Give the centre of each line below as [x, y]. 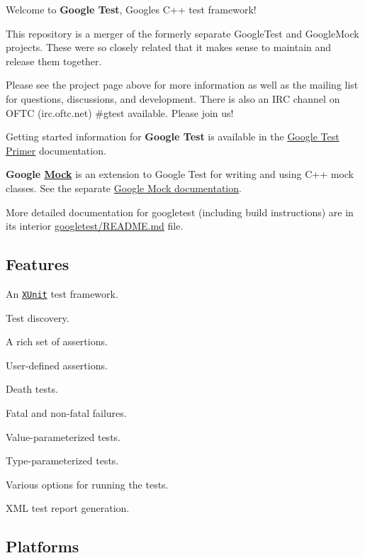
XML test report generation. [68, 508]
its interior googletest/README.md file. [95, 226]
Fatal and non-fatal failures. [66, 412]
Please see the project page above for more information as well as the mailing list [182, 85]
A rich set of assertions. [57, 341]
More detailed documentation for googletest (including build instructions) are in [180, 212]
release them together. [54, 61]
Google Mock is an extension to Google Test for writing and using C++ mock [180, 174]
